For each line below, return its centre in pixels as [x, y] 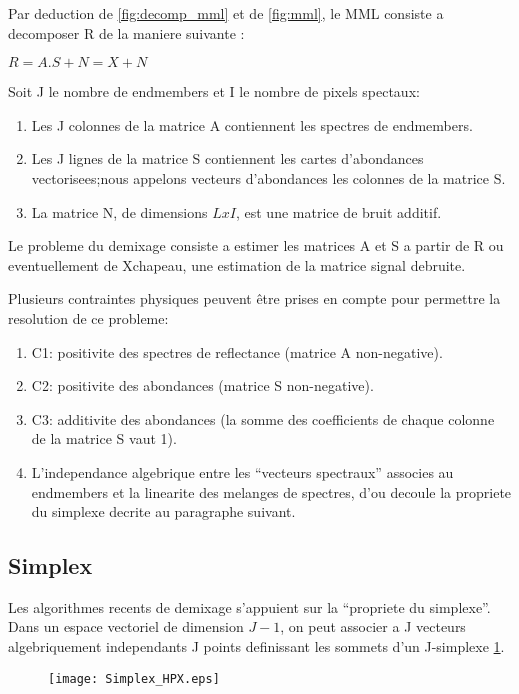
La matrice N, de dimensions [119, 211]
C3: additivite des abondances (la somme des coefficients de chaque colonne [263, 418]
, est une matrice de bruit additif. [338, 211]
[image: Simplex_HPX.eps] [134, 678]
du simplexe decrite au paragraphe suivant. [163, 511]
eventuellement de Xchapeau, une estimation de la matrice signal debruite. [237, 264]
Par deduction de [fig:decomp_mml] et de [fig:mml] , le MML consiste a [226, 13]
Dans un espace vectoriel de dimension [126, 626]
